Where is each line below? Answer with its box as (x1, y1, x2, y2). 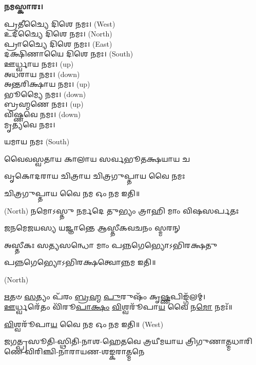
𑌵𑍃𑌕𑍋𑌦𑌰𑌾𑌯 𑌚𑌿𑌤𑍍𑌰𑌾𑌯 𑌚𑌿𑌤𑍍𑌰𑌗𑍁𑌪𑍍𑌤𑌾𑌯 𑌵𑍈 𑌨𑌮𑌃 (4, 170, 185, 181)
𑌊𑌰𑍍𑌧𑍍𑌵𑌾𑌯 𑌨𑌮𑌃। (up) (4, 58, 74, 69)
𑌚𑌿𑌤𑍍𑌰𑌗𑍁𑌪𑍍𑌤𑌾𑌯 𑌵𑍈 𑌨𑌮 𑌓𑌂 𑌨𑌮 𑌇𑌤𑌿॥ (4, 187, 140, 198)
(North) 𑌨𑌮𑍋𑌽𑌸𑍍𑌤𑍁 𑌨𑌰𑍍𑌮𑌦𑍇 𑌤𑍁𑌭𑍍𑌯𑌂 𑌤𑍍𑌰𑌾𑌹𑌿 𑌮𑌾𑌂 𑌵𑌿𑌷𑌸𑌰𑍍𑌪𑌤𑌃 (4, 205, 239, 216)
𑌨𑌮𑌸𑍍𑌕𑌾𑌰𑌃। (4, 1, 43, 11)
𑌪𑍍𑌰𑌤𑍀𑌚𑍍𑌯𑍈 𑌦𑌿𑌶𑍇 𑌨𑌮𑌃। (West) (4, 18, 115, 29)
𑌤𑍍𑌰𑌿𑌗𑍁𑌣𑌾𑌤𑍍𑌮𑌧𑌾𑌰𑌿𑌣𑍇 (185, 336, 252, 347)
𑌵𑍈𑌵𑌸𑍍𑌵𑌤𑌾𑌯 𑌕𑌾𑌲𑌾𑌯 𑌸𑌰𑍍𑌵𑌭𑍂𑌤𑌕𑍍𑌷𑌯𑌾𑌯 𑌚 (4, 153, 190, 164)
